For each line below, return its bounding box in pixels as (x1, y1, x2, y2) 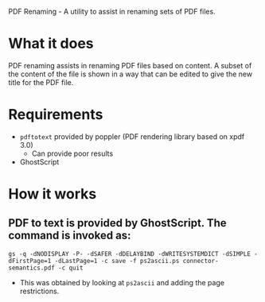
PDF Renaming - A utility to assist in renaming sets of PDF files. (8, 7, 216, 16)
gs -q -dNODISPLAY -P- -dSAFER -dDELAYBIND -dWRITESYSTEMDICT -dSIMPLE (8, 250, 251, 257)
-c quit (58, 264, 84, 272)
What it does (8, 35, 94, 52)
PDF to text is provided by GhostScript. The (8, 216, 227, 230)
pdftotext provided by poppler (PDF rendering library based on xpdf (19, 131, 245, 141)
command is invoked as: (8, 229, 131, 242)
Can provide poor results (31, 149, 114, 158)
